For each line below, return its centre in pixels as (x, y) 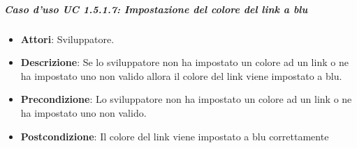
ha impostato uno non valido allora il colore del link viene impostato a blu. (181, 75)
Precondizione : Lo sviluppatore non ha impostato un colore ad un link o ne (186, 99)
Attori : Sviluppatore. (67, 39)
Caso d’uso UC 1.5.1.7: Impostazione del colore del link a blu (156, 9)
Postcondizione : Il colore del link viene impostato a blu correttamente (175, 136)
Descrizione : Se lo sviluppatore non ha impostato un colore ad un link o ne (184, 62)
